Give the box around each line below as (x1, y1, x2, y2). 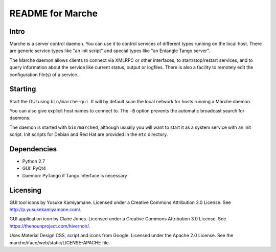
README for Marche (9, 8, 98, 19)
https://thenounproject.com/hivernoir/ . (9, 223, 90, 229)
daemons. (9, 115, 31, 121)
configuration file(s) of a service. (9, 72, 79, 78)
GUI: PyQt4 (22, 165, 46, 171)
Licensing (9, 186, 42, 194)
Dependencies (9, 145, 57, 153)
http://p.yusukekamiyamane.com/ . (9, 207, 82, 213)
